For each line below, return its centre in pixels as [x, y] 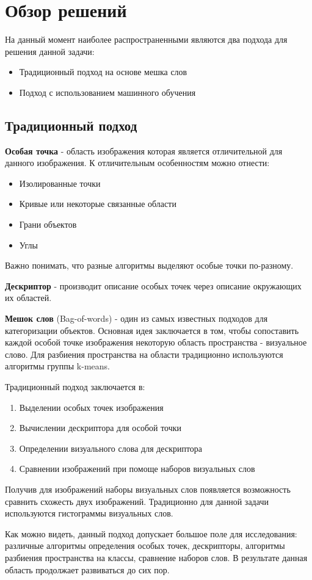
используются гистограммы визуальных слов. [89, 513]
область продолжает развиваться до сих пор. [87, 569]
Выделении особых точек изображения [91, 407]
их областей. [28, 298]
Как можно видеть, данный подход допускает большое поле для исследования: [151, 533]
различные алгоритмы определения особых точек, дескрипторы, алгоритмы [145, 546]
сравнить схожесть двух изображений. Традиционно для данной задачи [137, 501]
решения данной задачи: [50, 51]
